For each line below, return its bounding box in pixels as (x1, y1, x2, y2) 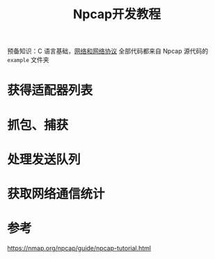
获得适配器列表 (7, 83, 93, 98)
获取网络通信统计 (7, 186, 106, 202)
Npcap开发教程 (72, 6, 161, 22)
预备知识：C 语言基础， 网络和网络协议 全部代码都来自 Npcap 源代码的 (7, 47, 209, 56)
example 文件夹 (7, 56, 50, 64)
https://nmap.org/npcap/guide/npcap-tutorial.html (7, 244, 152, 252)
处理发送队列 (7, 151, 81, 167)
